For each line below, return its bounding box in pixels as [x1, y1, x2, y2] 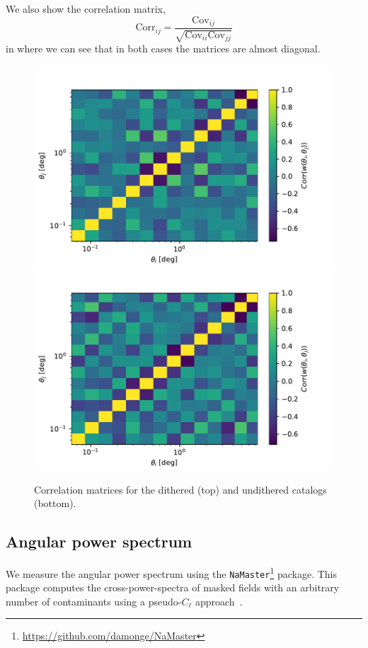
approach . [195, 593, 243, 608]
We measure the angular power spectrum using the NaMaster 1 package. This [6, 564, 338, 581]
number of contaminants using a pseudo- [6, 593, 182, 608]
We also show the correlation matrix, [6, 1, 166, 16]
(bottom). [34, 496, 76, 511]
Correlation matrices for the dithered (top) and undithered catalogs [34, 482, 327, 496]
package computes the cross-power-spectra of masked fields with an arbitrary [6, 580, 340, 595]
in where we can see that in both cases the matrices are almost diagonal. [6, 41, 321, 56]
